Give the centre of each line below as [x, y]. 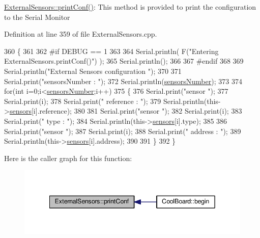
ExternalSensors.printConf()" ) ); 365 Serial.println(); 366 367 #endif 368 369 [124, 61]
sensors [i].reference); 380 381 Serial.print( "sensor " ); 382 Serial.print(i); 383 [126, 111]
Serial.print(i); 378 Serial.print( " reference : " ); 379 [83, 101]
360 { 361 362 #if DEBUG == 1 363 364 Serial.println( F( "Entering [111, 51]
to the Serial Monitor [37, 17]
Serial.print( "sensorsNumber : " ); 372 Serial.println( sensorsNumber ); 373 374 [123, 81]
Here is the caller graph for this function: [68, 158]
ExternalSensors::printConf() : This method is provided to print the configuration [130, 7]
